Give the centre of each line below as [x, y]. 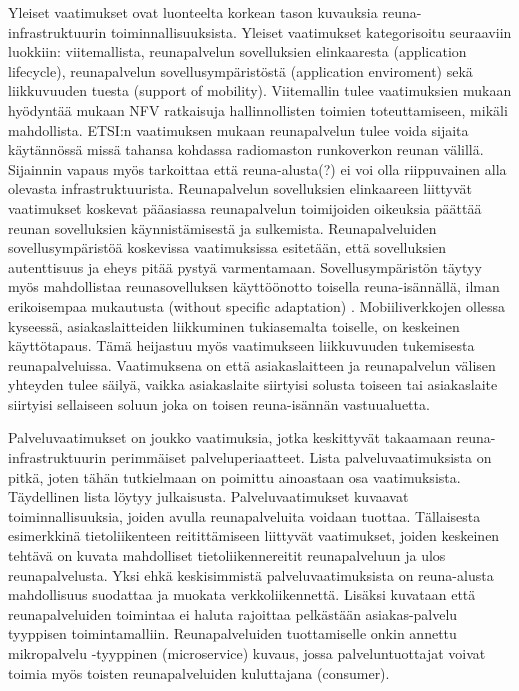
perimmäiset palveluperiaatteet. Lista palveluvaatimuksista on [301, 457]
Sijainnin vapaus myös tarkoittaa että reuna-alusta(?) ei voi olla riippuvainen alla [257, 168]
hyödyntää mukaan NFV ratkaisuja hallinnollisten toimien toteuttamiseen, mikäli [258, 109]
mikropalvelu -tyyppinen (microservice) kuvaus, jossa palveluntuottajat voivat [247, 653]
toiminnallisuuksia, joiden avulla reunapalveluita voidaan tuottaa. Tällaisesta [244, 515]
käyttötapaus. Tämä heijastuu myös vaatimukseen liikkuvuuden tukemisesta [241, 345]
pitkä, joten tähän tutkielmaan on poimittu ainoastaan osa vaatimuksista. [234, 476]
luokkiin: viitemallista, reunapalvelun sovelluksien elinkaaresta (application [237, 51]
